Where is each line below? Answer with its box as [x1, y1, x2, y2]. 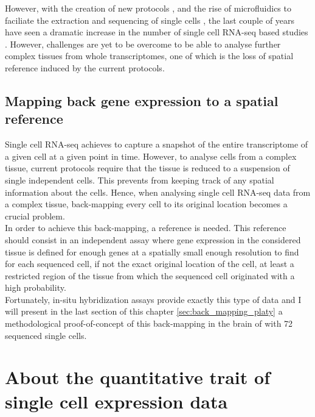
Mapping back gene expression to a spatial [5, 91, 279, 110]
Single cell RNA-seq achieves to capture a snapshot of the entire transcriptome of [5, 138, 308, 151]
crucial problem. [5, 209, 65, 222]
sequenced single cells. [5, 329, 87, 341]
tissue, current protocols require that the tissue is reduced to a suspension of [5, 162, 290, 174]
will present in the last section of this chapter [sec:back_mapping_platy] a [5, 305, 283, 318]
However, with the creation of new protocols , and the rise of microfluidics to [5, 2, 291, 14]
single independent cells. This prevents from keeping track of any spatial [5, 173, 274, 186]
